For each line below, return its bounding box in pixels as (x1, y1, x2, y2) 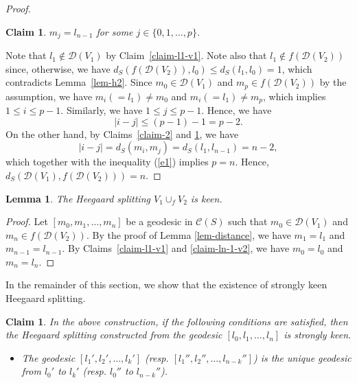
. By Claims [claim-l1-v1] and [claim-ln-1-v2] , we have (62, 241, 290, 255)
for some (96, 24, 133, 38)
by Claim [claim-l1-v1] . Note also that (106, 48, 267, 62)
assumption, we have (5, 89, 93, 103)
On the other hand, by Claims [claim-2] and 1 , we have (5, 126, 239, 141)
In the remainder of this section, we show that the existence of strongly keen (5, 277, 327, 292)
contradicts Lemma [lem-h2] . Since (5, 75, 152, 89)
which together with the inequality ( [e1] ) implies (5, 154, 209, 169)
